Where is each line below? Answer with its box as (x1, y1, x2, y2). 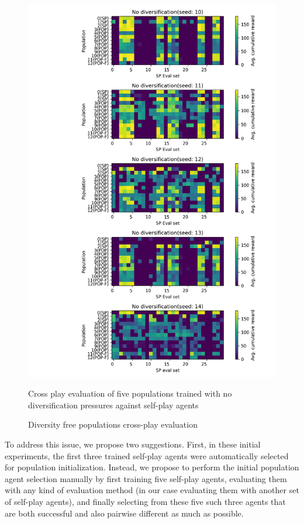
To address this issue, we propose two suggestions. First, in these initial (5, 438, 261, 450)
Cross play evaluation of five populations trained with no (28, 387, 232, 400)
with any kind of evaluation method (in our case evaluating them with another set (5, 484, 299, 496)
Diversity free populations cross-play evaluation (28, 418, 198, 431)
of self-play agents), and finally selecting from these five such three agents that (5, 495, 286, 507)
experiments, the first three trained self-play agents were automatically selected (5, 449, 289, 462)
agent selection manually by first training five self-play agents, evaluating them (5, 472, 287, 484)
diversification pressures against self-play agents (28, 398, 199, 411)
